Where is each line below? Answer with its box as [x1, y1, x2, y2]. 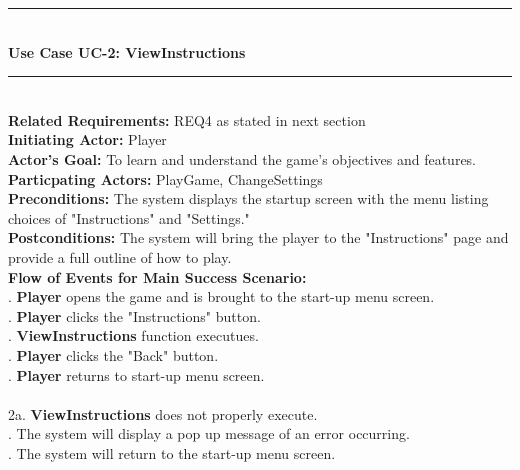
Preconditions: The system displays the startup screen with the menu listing [8, 188, 489, 209]
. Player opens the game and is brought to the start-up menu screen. [8, 286, 435, 307]
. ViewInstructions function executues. [8, 325, 259, 346]
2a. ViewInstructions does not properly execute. [8, 403, 318, 424]
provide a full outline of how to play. [8, 246, 232, 267]
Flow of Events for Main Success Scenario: [8, 266, 307, 287]
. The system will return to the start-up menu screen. [8, 442, 336, 463]
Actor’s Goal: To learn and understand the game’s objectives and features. [8, 148, 477, 169]
